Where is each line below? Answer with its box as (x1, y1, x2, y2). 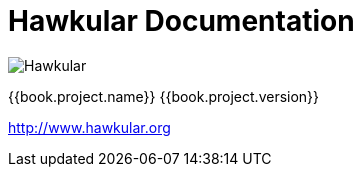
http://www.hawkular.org (8, 118, 171, 136)
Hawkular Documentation (8, 4, 355, 38)
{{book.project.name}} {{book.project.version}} (8, 87, 320, 105)
